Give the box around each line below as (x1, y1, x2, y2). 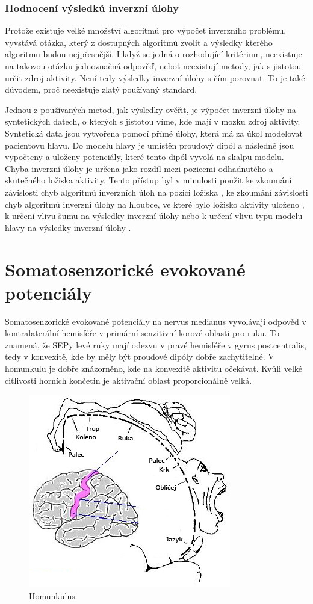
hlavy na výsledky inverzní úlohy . (5, 221, 131, 233)
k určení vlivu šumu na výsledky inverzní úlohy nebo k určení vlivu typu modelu (5, 209, 303, 222)
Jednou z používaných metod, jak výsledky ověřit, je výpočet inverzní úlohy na (5, 103, 296, 116)
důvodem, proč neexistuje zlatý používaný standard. (5, 83, 197, 96)
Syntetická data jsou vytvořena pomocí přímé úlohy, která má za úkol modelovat (5, 126, 303, 139)
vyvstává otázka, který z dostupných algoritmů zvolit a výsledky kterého (5, 35, 273, 48)
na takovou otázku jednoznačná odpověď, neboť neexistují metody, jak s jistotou (5, 60, 302, 72)
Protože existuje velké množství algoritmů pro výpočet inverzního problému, (5, 24, 287, 37)
